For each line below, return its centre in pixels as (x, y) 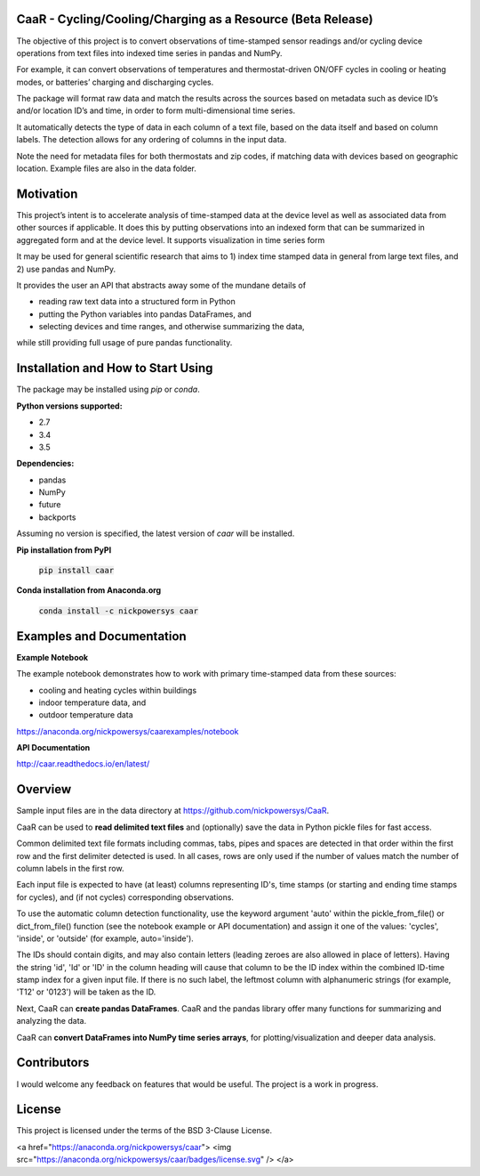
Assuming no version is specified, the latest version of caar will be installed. (156, 533)
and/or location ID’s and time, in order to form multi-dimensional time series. (156, 110)
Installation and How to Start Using (115, 368)
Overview (44, 789)
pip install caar (76, 571)
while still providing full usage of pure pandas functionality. (124, 343)
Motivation (47, 194)
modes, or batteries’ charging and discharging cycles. (115, 82)
